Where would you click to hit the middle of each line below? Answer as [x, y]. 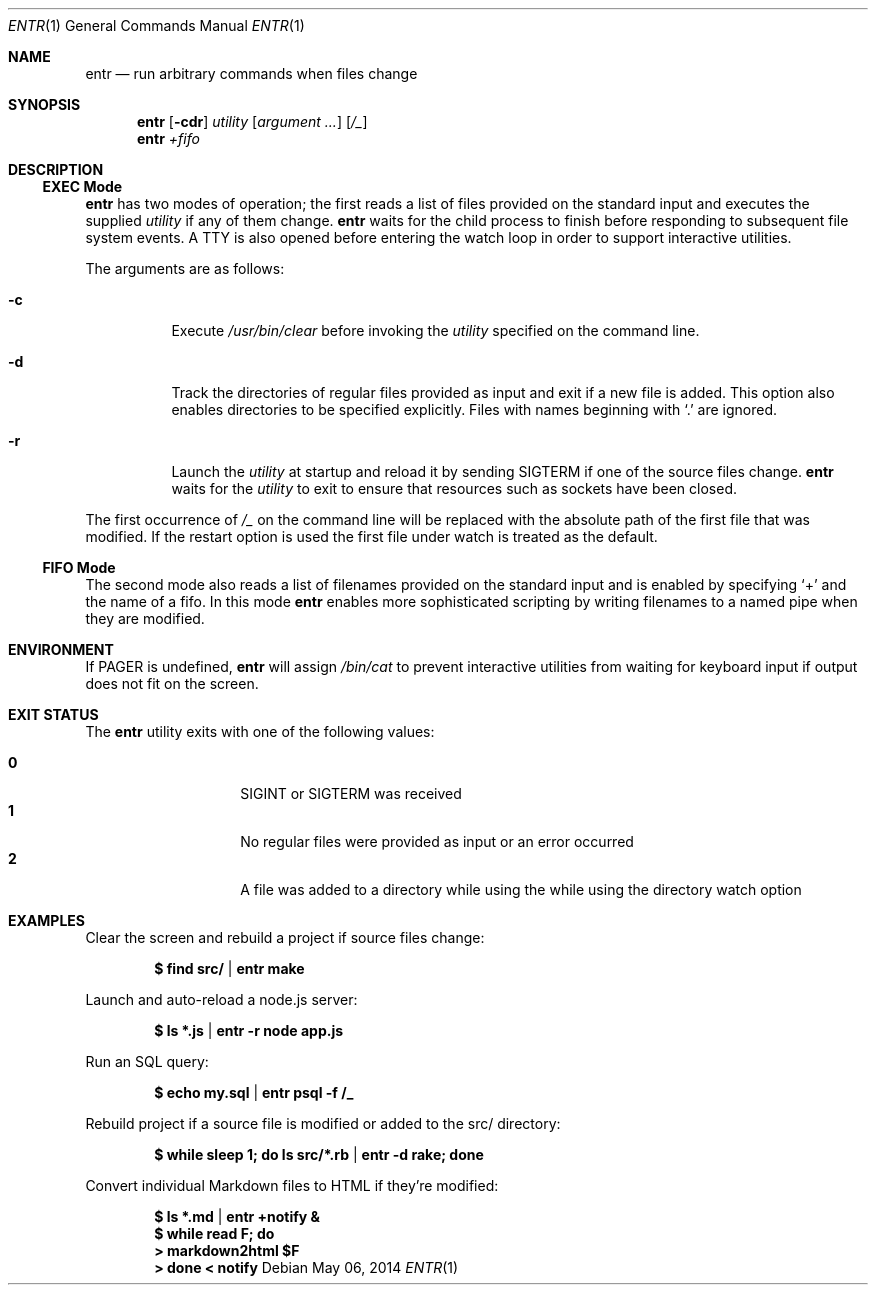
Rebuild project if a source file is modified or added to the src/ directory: [323, 1123]
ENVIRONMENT [61, 649]
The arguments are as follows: [185, 268]
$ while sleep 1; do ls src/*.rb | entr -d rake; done [319, 1154]
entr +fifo [168, 138]
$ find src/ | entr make [229, 968]
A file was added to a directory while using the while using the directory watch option [521, 889]
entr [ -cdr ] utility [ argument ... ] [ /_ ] [252, 121]
